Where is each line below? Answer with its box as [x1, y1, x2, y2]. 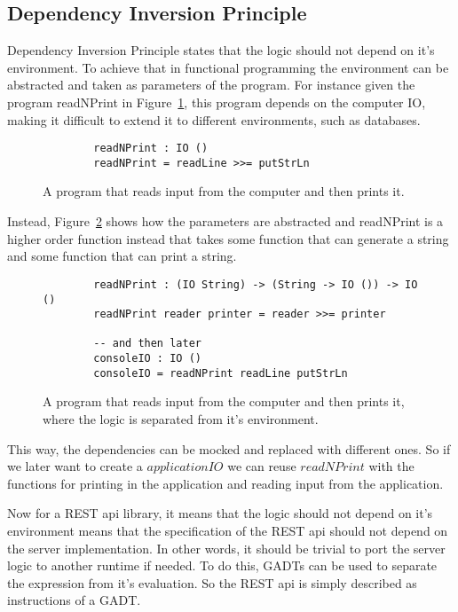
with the [368, 457, 415, 475]
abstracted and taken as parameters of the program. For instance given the [7, 75, 415, 94]
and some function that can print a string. [7, 247, 237, 265]
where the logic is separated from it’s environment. [43, 410, 319, 428]
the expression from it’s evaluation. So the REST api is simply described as [7, 573, 417, 592]
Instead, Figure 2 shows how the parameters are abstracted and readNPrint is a [7, 212, 444, 231]
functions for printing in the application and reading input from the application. [7, 474, 444, 492]
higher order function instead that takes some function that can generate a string [7, 229, 449, 247]
